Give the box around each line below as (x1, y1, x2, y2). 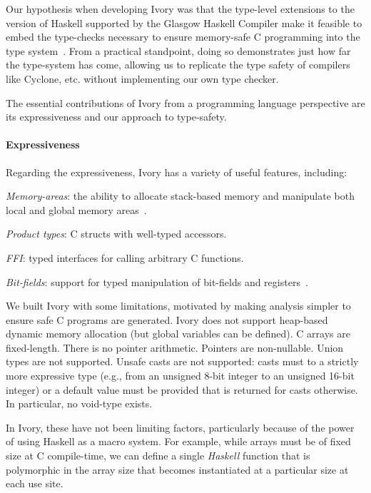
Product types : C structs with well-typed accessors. (6, 226, 227, 241)
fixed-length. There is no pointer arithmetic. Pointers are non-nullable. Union (6, 340, 344, 355)
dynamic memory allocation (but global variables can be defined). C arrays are (6, 326, 350, 341)
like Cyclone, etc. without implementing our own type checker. (6, 71, 279, 86)
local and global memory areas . (6, 202, 147, 217)
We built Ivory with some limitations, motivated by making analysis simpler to (6, 298, 351, 313)
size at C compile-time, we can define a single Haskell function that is (6, 448, 310, 463)
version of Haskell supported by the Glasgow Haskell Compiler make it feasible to (6, 15, 362, 30)
